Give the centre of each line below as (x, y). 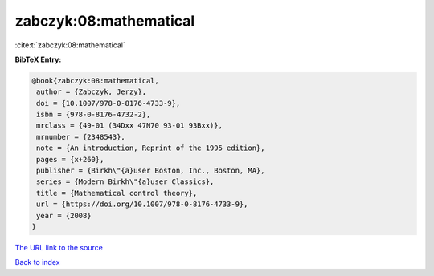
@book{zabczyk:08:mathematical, (96, 81)
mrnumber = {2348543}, (81, 137)
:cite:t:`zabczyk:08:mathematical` (70, 45)
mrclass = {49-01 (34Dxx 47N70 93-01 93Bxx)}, (129, 126)
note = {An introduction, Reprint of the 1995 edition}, (151, 148)
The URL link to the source (59, 247)
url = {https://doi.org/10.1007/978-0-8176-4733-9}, (142, 204)
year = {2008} (64, 215)
